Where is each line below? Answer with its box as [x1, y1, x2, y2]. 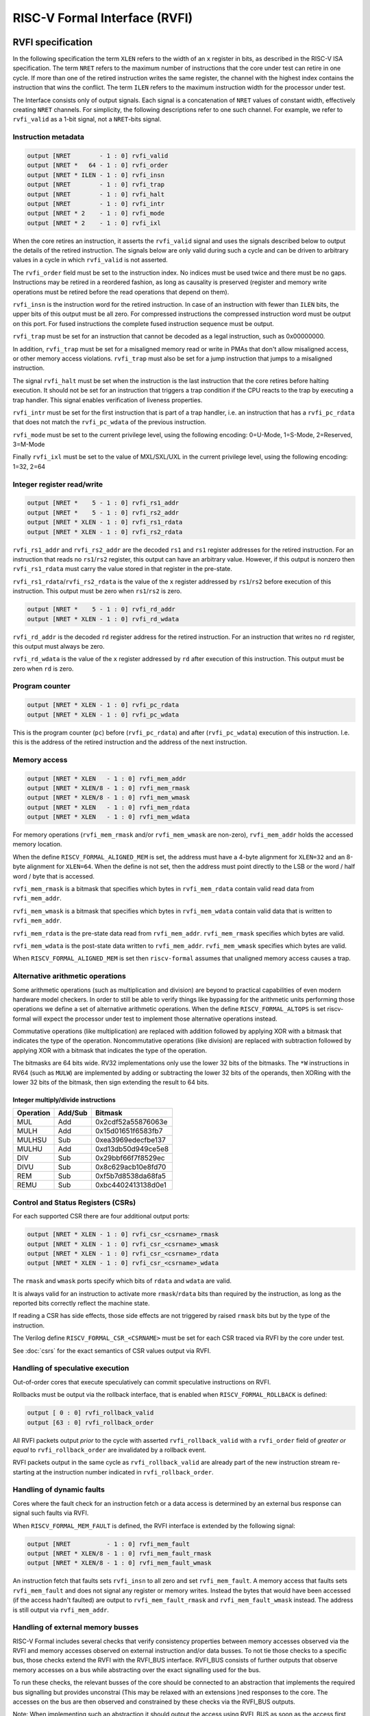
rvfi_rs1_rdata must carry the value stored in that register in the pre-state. [12, 565, 233, 573]
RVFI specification [12, 36, 93, 48]
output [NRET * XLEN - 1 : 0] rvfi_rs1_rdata [27, 518, 183, 526]
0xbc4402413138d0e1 [95, 1181, 167, 1190]
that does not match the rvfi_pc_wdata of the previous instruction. [12, 418, 207, 426]
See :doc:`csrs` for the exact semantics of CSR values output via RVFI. [12, 1346, 212, 1355]
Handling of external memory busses [12, 1623, 139, 1632]
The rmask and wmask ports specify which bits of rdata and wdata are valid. [12, 1277, 232, 1285]
